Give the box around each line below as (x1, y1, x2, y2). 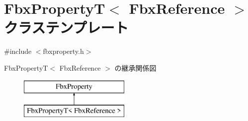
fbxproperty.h (43, 46, 84, 56)
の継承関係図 (114, 62, 157, 73)
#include (4, 46, 32, 56)
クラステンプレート (4, 17, 129, 38)
